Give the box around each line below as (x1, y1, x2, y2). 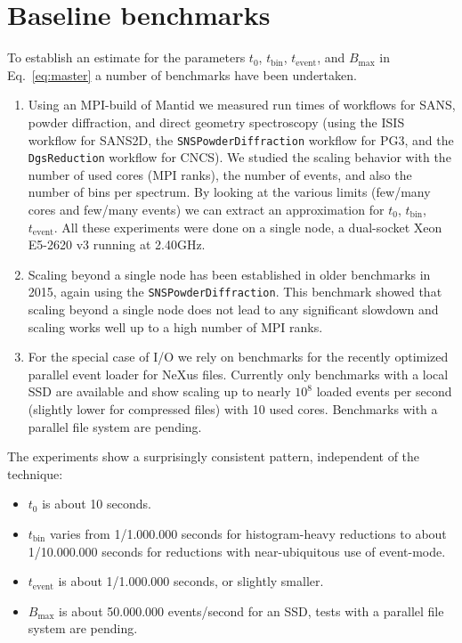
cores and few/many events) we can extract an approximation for (28, 200, 385, 218)
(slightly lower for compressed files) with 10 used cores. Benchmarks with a (28, 400, 438, 418)
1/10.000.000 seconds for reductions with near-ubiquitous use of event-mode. (28, 541, 446, 560)
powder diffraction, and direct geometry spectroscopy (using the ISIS (28, 112, 405, 131)
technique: (7, 464, 63, 483)
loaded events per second (316, 382, 452, 401)
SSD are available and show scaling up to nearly (28, 382, 291, 401)
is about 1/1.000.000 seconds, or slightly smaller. (58, 572, 324, 590)
